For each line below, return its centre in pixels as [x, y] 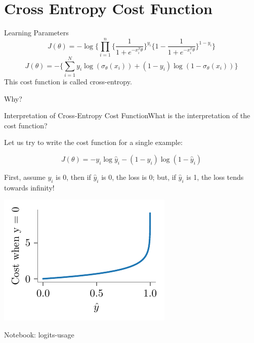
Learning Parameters [36, 33]
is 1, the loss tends [215, 177]
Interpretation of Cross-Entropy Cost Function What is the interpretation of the [127, 115]
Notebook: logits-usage [39, 334]
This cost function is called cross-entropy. [68, 81]
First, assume [25, 177]
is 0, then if [73, 177]
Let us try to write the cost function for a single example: [93, 142]
